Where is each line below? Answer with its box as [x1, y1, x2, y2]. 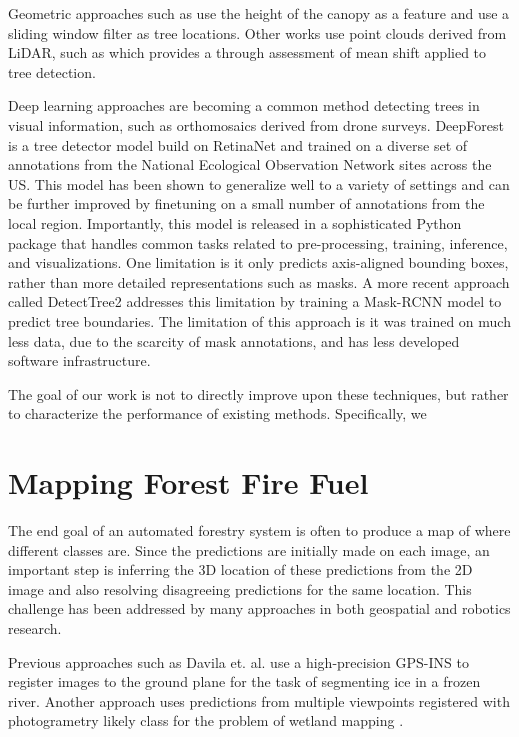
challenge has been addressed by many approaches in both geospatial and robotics [8, 598, 511, 619]
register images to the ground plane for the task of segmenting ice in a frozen [8, 671, 481, 692]
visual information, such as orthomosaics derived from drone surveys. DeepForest [8, 114, 504, 135]
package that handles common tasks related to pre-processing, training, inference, [8, 232, 508, 253]
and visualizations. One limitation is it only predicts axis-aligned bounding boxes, [8, 252, 509, 273]
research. [8, 617, 62, 638]
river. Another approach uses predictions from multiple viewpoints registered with [8, 690, 510, 711]
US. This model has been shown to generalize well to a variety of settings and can [8, 173, 510, 194]
